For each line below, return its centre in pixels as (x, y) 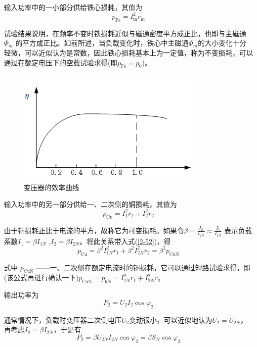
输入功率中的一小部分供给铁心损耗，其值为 (73, 7)
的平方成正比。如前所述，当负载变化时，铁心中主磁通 (102, 43)
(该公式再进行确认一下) (41, 277)
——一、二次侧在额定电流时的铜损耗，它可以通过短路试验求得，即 (144, 267)
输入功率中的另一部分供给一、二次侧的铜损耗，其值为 (90, 204)
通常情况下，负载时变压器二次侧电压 (63, 320)
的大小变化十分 (222, 43)
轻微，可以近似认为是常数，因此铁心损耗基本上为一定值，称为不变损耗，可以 (128, 53)
